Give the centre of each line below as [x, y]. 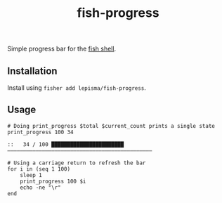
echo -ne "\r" [40, 188]
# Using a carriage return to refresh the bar [77, 163]
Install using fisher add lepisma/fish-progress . [77, 88]
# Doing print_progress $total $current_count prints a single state [111, 126]
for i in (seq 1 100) [39, 169]
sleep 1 [31, 175]
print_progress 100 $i [53, 181]
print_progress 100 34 [40, 132]
